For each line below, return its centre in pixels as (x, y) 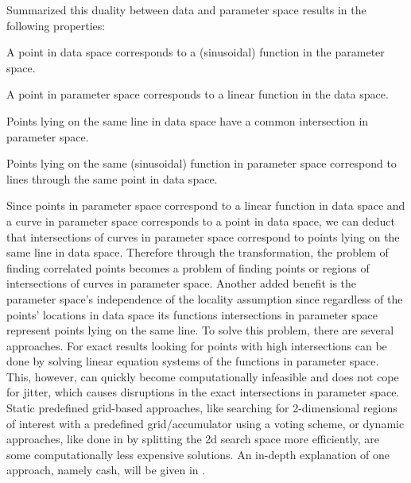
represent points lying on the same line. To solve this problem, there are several (200, 330)
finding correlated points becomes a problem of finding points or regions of (188, 267)
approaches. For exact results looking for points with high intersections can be (197, 345)
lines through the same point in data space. (112, 178)
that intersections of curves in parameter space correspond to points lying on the (203, 236)
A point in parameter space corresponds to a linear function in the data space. (198, 94)
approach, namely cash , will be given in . (106, 470)
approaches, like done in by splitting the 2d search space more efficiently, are (193, 439)
